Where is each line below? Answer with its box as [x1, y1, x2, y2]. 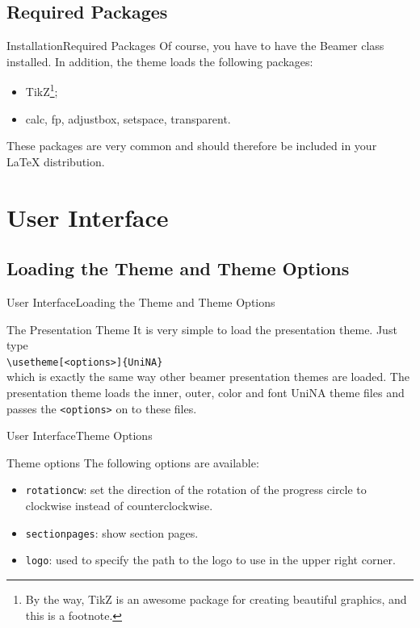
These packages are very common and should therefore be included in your [6, 137, 377, 154]
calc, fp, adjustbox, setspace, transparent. [25, 110, 231, 127]
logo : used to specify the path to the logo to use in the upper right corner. [25, 551, 396, 568]
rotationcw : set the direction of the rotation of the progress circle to [25, 481, 367, 498]
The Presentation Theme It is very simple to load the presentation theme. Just [6, 320, 397, 337]
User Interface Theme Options [6, 427, 153, 444]
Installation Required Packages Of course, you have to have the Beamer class [6, 37, 384, 54]
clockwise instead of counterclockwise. [25, 497, 213, 514]
